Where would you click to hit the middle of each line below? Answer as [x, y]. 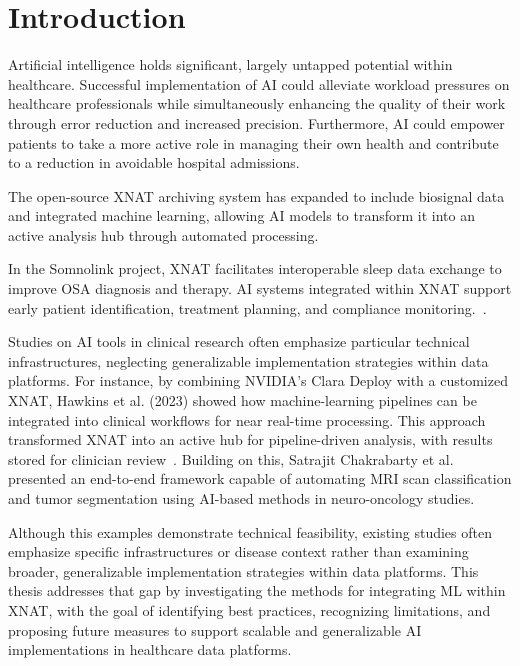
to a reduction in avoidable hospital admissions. [154, 162]
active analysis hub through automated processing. [163, 234]
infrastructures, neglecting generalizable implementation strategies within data [248, 360]
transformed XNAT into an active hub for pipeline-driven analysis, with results [250, 439]
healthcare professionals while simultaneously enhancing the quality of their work [257, 103]
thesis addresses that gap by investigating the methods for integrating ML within [257, 590]
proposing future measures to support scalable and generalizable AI [215, 629]
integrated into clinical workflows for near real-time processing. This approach [247, 419]
